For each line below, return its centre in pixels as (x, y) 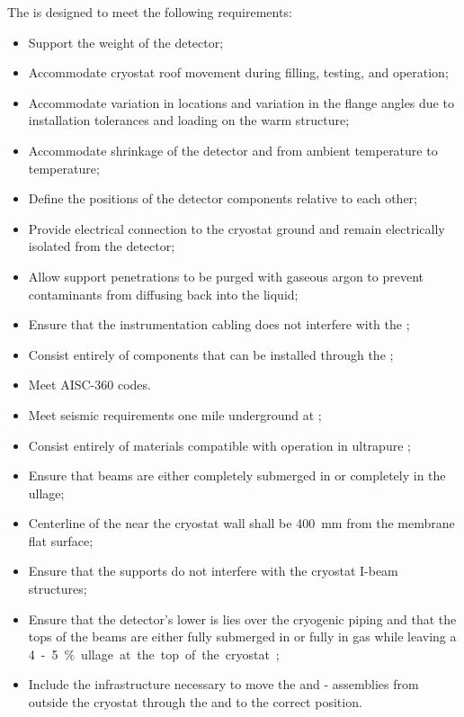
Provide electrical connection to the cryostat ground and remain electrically (236, 228)
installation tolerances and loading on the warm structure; (189, 120)
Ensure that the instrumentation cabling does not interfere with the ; (219, 324)
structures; (58, 589)
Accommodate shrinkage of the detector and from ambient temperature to (233, 150)
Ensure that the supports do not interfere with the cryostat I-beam (213, 571)
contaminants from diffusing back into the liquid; (163, 294)
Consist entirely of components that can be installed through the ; (211, 354)
